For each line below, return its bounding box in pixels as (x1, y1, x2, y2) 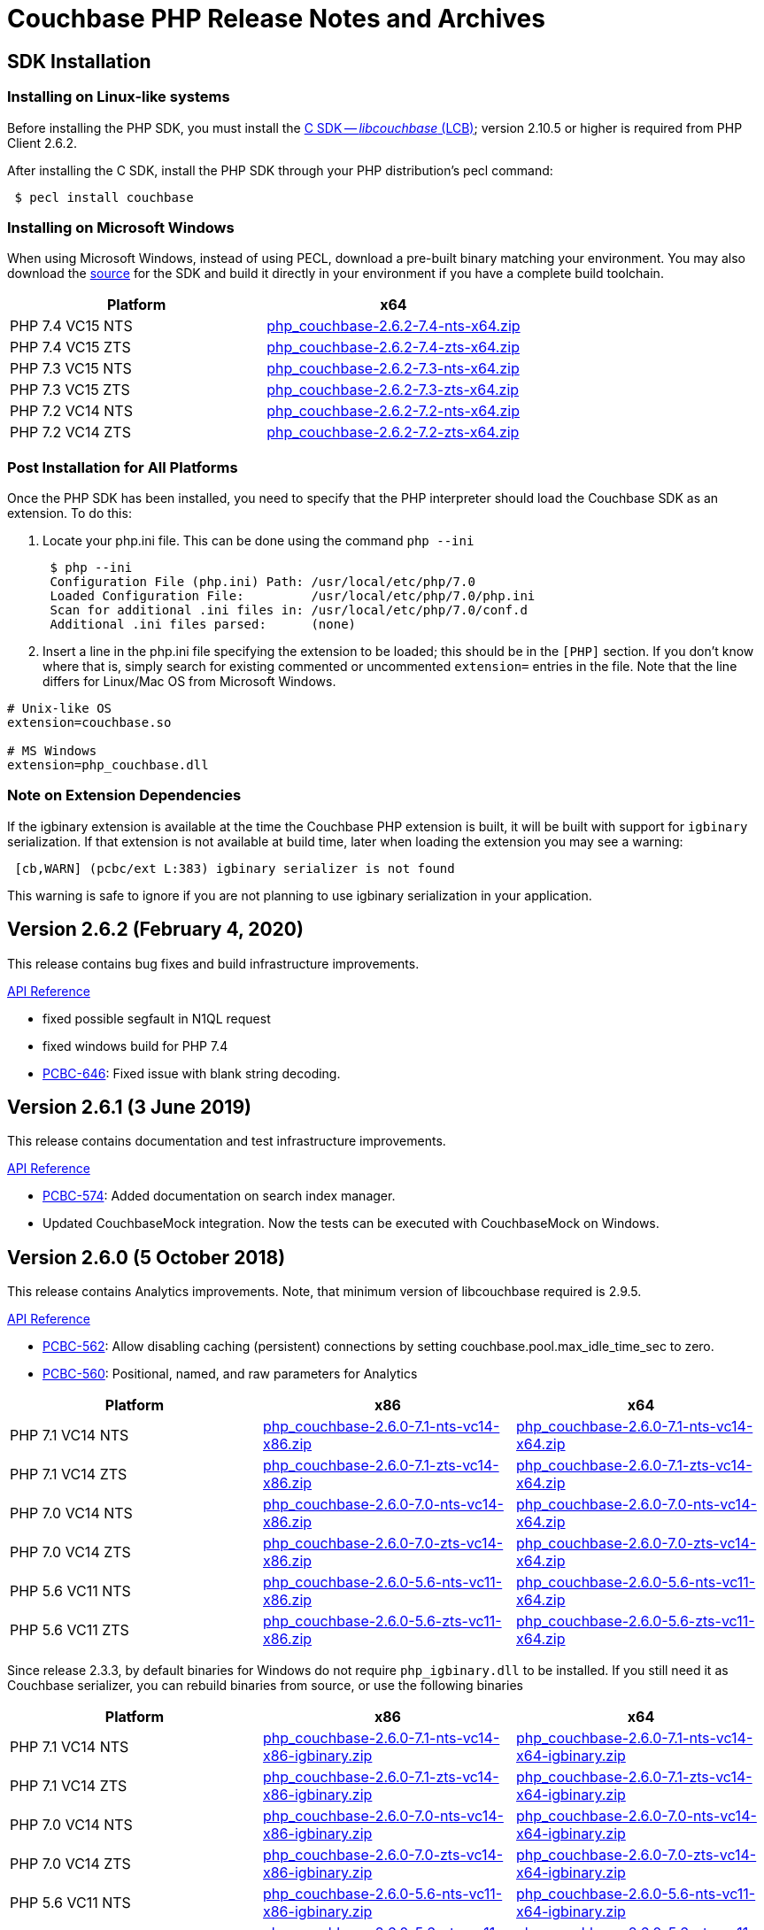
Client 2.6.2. (7, 135, 77, 151)
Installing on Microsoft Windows (7, 218, 235, 236)
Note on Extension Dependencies (7, 786, 242, 805)
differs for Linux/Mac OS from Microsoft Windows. (42, 674, 336, 690)
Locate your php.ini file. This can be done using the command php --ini (42, 533, 475, 549)
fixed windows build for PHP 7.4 (42, 1038, 228, 1054)
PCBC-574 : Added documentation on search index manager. (42, 1188, 396, 1204)
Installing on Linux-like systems (7, 88, 230, 106)
